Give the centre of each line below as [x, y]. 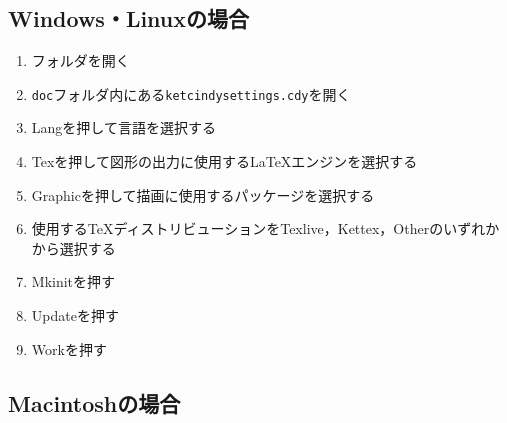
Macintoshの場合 [94, 402]
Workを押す [69, 348]
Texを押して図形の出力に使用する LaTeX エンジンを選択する [224, 161]
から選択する [73, 247]
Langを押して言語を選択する [123, 127]
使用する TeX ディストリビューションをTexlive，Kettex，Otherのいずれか [265, 228]
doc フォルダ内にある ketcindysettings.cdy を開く [191, 93]
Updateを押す [75, 315]
